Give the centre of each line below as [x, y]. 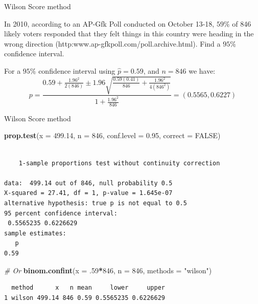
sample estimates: [35, 233]
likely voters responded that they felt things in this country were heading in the [129, 34]
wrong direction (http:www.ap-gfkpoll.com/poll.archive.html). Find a [112, 43]
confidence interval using [77, 70]
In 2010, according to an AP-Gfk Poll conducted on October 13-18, [109, 23]
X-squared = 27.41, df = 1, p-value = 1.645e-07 [88, 193]
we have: [202, 70]
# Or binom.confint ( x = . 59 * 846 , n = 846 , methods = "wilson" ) [108, 270]
